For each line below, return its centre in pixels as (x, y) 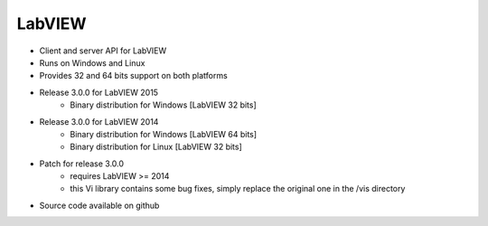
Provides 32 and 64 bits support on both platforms (133, 76)
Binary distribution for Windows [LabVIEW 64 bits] (164, 134)
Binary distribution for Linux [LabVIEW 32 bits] (156, 147)
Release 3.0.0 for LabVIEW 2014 (99, 121)
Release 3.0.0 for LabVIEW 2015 (99, 92)
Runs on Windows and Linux (92, 62)
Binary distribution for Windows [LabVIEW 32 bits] (163, 105)
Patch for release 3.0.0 (82, 164)
